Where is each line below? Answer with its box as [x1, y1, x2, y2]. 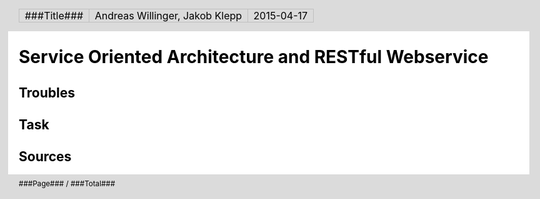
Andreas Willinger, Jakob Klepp [94, 8, 243, 22]
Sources [18, 148, 72, 165]
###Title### [24, 8, 84, 22]
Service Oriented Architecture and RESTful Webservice [18, 46, 489, 69]
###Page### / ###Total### [18, 178, 116, 189]
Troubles [18, 84, 76, 101]
